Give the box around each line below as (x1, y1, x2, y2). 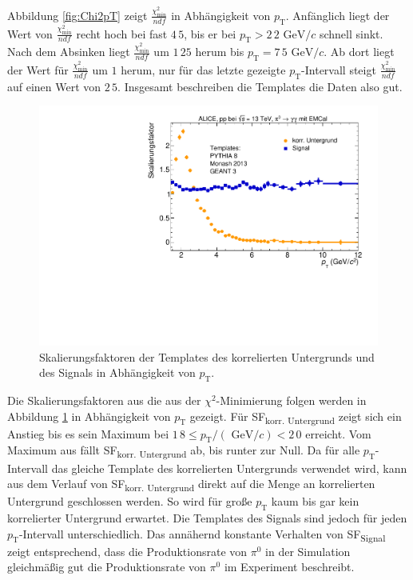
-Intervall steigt (301, 61, 376, 78)
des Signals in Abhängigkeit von (39, 364, 196, 381)
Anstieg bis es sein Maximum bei (7, 425, 169, 442)
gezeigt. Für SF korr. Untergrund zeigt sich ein (189, 407, 402, 426)
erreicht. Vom (305, 425, 371, 442)
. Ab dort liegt (324, 43, 395, 60)
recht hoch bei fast (76, 25, 168, 42)
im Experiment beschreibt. (224, 558, 355, 575)
